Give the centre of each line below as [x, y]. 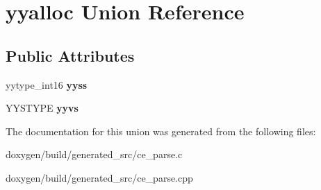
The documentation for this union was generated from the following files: [161, 131]
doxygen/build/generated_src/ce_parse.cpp [99, 177]
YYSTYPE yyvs [42, 108]
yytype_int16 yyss [47, 84]
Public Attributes [70, 55]
